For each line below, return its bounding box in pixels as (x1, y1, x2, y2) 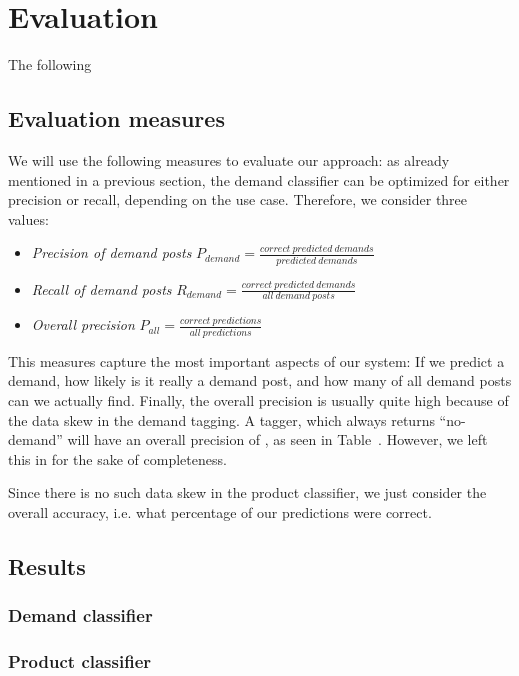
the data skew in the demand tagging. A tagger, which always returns (8, 409, 435, 430)
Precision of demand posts (31, 242, 192, 263)
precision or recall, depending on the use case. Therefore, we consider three (8, 189, 468, 210)
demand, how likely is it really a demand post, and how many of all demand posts (8, 370, 512, 391)
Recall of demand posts (31, 278, 172, 299)
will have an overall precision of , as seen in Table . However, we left (67, 429, 488, 450)
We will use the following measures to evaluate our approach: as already (8, 149, 450, 170)
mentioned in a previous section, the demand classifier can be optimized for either (8, 169, 510, 190)
